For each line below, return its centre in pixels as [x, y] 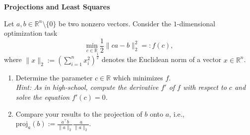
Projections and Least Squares [57, 6]
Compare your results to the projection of [79, 113]
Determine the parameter [54, 77]
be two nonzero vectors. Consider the [115, 23]
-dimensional [196, 23]
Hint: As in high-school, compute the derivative [87, 87]
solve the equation [43, 97]
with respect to [205, 87]
